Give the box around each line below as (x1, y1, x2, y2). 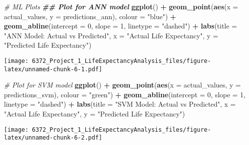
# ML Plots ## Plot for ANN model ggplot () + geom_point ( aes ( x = (4, 1, 238, 11)
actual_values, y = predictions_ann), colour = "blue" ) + (4, 11, 176, 21)
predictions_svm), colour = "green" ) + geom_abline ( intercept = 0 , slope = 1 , (4, 89, 246, 99)
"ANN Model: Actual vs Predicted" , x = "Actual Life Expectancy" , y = (4, 30, 219, 40)
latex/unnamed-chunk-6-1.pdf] (4, 65, 102, 73)
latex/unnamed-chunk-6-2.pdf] (4, 134, 102, 142)
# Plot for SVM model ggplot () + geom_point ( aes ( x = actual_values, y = (4, 80, 241, 90)
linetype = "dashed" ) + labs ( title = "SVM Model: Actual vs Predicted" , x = (4, 99, 236, 109)
